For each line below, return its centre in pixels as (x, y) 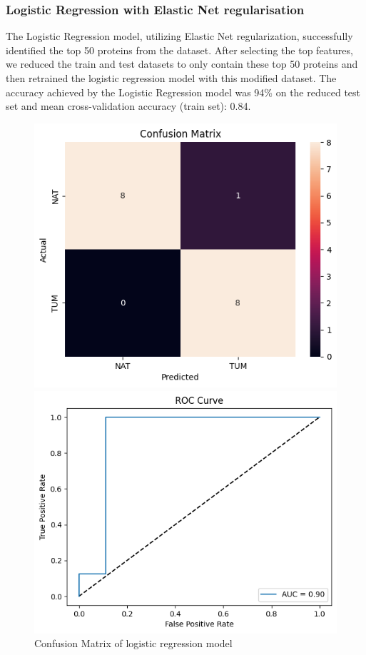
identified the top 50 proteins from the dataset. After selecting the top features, (179, 50)
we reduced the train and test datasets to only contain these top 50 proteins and (182, 64)
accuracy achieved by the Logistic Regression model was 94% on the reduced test (183, 92)
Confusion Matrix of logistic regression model (133, 643)
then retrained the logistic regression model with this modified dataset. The (171, 78)
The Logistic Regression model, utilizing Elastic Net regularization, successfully (179, 36)
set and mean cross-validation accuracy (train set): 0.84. (128, 106)
